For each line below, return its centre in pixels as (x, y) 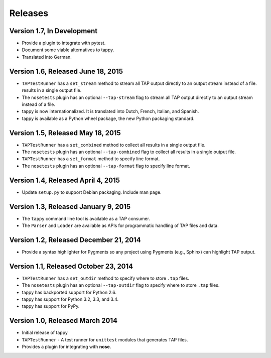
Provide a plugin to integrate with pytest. (64, 43)
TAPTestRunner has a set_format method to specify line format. (91, 159)
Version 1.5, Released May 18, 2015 (65, 133)
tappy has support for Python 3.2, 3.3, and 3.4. (70, 299)
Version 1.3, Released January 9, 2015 (70, 207)
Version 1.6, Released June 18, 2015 (66, 71)
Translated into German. (47, 57)
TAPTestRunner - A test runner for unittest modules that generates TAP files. (105, 339)
